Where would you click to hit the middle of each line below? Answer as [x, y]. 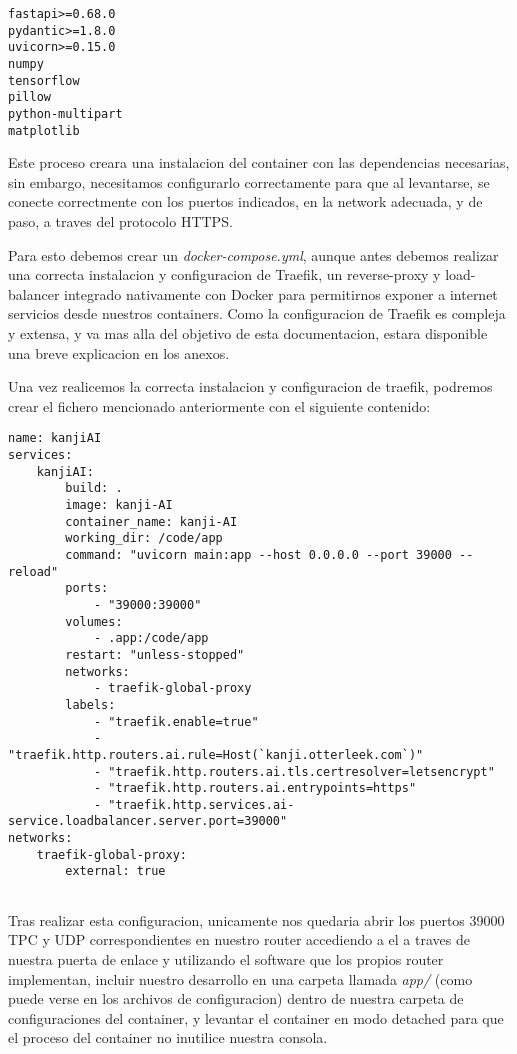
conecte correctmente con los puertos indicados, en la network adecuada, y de [245, 201]
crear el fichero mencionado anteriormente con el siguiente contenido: [219, 405]
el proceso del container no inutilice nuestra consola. [168, 1037]
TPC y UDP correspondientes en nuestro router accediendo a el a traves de [239, 939]
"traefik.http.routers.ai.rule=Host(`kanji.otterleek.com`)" [216, 754]
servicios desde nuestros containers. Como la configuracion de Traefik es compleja [257, 313]
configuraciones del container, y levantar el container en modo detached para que [256, 1017]
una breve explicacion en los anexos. [119, 352]
